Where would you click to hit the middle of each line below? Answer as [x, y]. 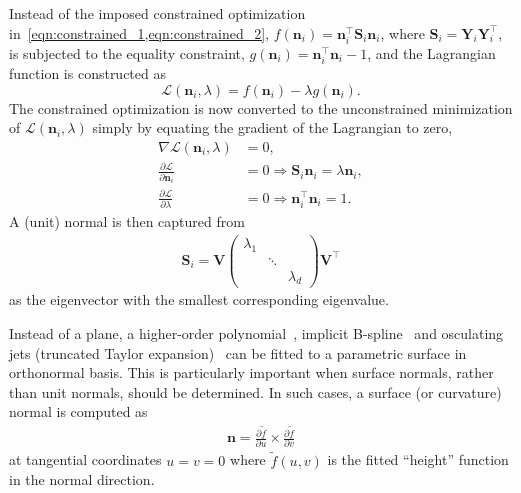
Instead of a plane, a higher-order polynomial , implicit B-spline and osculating [256, 333]
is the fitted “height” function [418, 459]
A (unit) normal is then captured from [127, 221]
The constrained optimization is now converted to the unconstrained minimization [261, 107]
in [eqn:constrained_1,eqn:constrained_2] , [139, 32]
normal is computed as [78, 411]
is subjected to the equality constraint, [127, 52]
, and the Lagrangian [431, 52]
